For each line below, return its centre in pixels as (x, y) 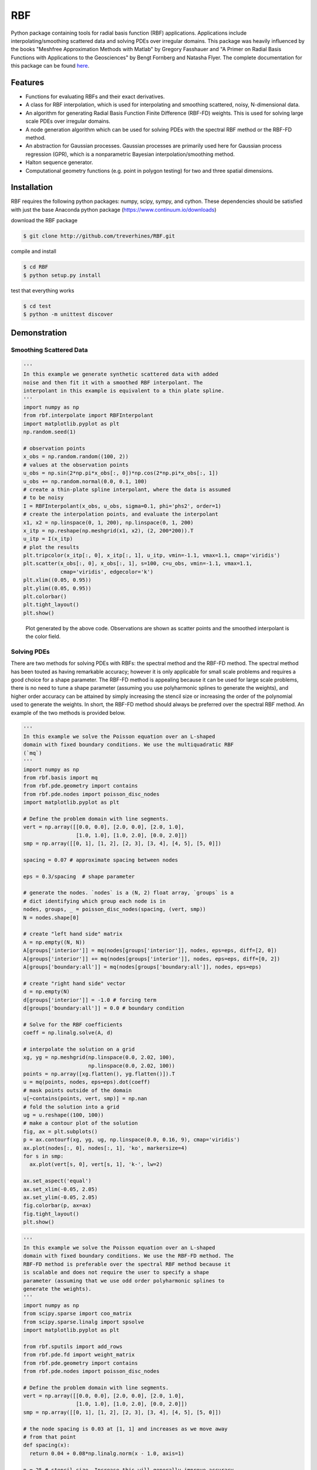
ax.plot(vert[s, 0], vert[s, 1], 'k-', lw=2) (96, 1165)
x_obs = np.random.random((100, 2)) (76, 457)
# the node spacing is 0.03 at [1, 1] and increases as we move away (125, 1429)
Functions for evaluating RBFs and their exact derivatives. (95, 96)
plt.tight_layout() (51, 605)
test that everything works (43, 290)
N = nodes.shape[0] (51, 918)
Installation (32, 187)
